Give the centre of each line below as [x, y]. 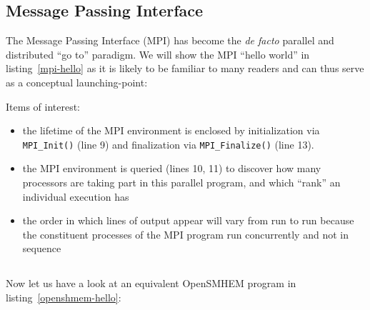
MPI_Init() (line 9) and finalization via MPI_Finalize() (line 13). [168, 144]
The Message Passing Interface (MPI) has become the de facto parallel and [170, 40]
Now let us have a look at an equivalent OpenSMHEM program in [151, 283]
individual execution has [76, 196]
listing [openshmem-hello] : [64, 297]
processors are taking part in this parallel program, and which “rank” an [181, 182]
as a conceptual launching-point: [77, 82]
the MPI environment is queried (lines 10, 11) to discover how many [172, 168]
